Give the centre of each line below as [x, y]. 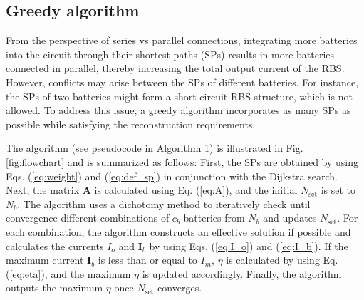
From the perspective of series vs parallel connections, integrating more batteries [182, 40]
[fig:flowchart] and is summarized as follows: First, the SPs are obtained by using [182, 161]
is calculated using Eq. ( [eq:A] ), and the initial [196, 190]
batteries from [214, 218]
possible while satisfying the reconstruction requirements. [131, 124]
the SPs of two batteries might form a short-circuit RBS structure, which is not [179, 96]
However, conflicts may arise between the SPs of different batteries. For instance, [182, 82]
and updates [290, 218]
